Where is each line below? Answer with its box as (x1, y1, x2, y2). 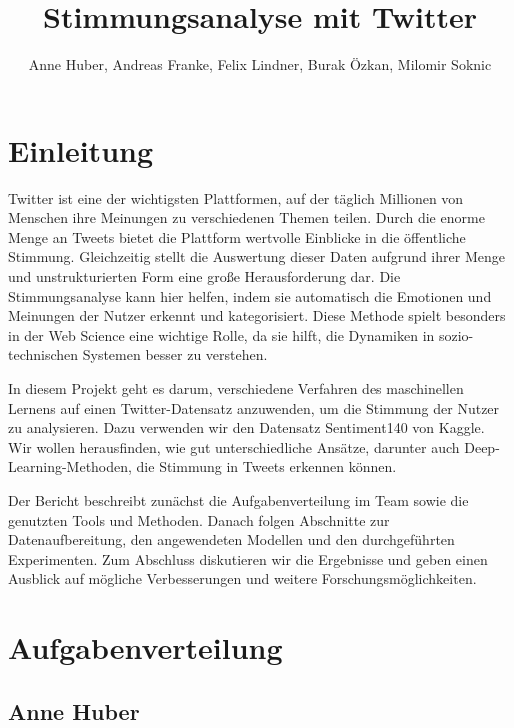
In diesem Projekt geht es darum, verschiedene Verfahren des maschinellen (8, 378, 464, 398)
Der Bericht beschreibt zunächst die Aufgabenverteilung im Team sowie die (8, 489, 469, 510)
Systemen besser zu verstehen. (82, 344, 268, 365)
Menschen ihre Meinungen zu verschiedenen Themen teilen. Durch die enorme (8, 207, 485, 228)
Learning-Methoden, (8, 456, 132, 477)
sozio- (438, 324, 474, 345)
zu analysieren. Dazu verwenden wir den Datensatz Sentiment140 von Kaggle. (8, 417, 485, 438)
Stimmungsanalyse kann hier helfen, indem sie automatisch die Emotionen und (8, 285, 492, 306)
